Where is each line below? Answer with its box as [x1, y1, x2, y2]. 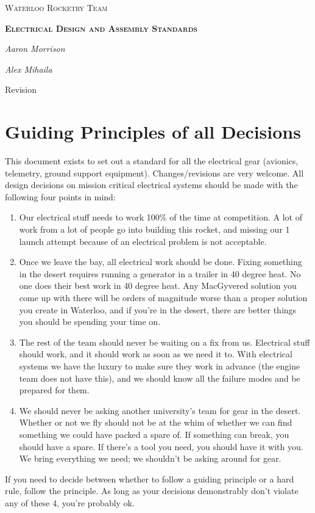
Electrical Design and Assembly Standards [5, 21, 197, 34]
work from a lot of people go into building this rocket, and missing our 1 [19, 223, 290, 236]
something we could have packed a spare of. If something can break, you [19, 428, 289, 440]
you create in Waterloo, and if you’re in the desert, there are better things [19, 303, 297, 316]
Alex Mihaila [5, 62, 52, 75]
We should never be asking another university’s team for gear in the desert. [19, 404, 301, 417]
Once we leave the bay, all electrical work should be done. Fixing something [19, 255, 302, 268]
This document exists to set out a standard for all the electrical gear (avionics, [5, 155, 299, 167]
